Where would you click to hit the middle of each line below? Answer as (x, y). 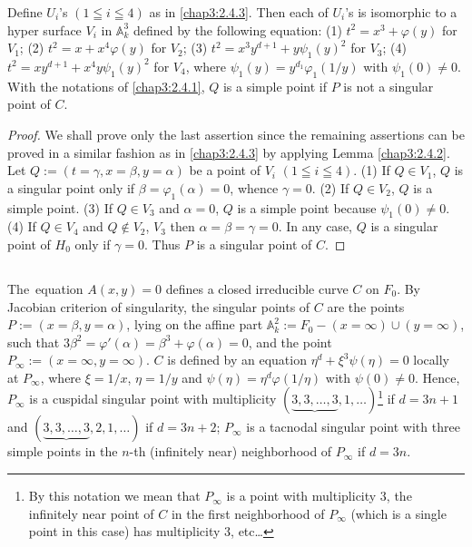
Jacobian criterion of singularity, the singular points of (159, 306)
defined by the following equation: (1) (237, 29)
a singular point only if (71, 187)
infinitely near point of (91, 513)
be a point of (225, 170)
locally (432, 360)
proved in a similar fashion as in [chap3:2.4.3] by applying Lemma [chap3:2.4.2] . (229, 152)
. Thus (162, 244)
